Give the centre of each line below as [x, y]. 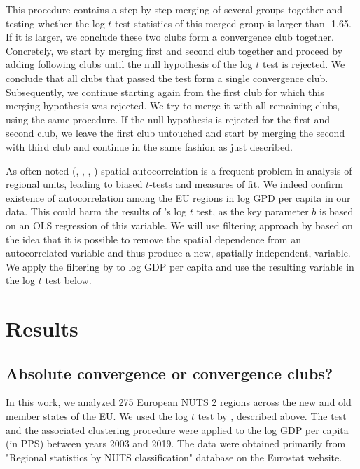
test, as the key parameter [252, 211]
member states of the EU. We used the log [97, 416]
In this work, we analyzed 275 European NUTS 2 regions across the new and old [179, 402]
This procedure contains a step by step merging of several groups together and [174, 9]
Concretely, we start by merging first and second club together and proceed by [174, 50]
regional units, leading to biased [74, 184]
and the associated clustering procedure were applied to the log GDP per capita [177, 429]
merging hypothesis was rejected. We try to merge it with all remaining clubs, [173, 106]
